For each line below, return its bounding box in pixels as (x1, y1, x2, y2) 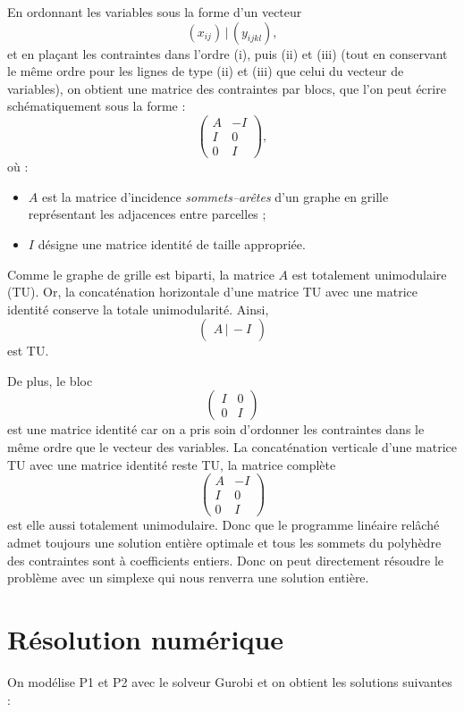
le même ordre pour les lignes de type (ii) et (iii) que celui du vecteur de (7, 62, 404, 80)
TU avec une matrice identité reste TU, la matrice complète (7, 455, 336, 473)
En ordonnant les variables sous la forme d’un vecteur (7, 3, 302, 21)
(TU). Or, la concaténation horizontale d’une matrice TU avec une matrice (7, 282, 418, 301)
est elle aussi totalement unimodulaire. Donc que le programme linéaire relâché (7, 515, 440, 534)
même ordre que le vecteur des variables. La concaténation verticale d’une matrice (7, 438, 457, 457)
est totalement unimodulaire (291, 264, 447, 283)
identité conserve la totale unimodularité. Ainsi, (7, 299, 269, 318)
